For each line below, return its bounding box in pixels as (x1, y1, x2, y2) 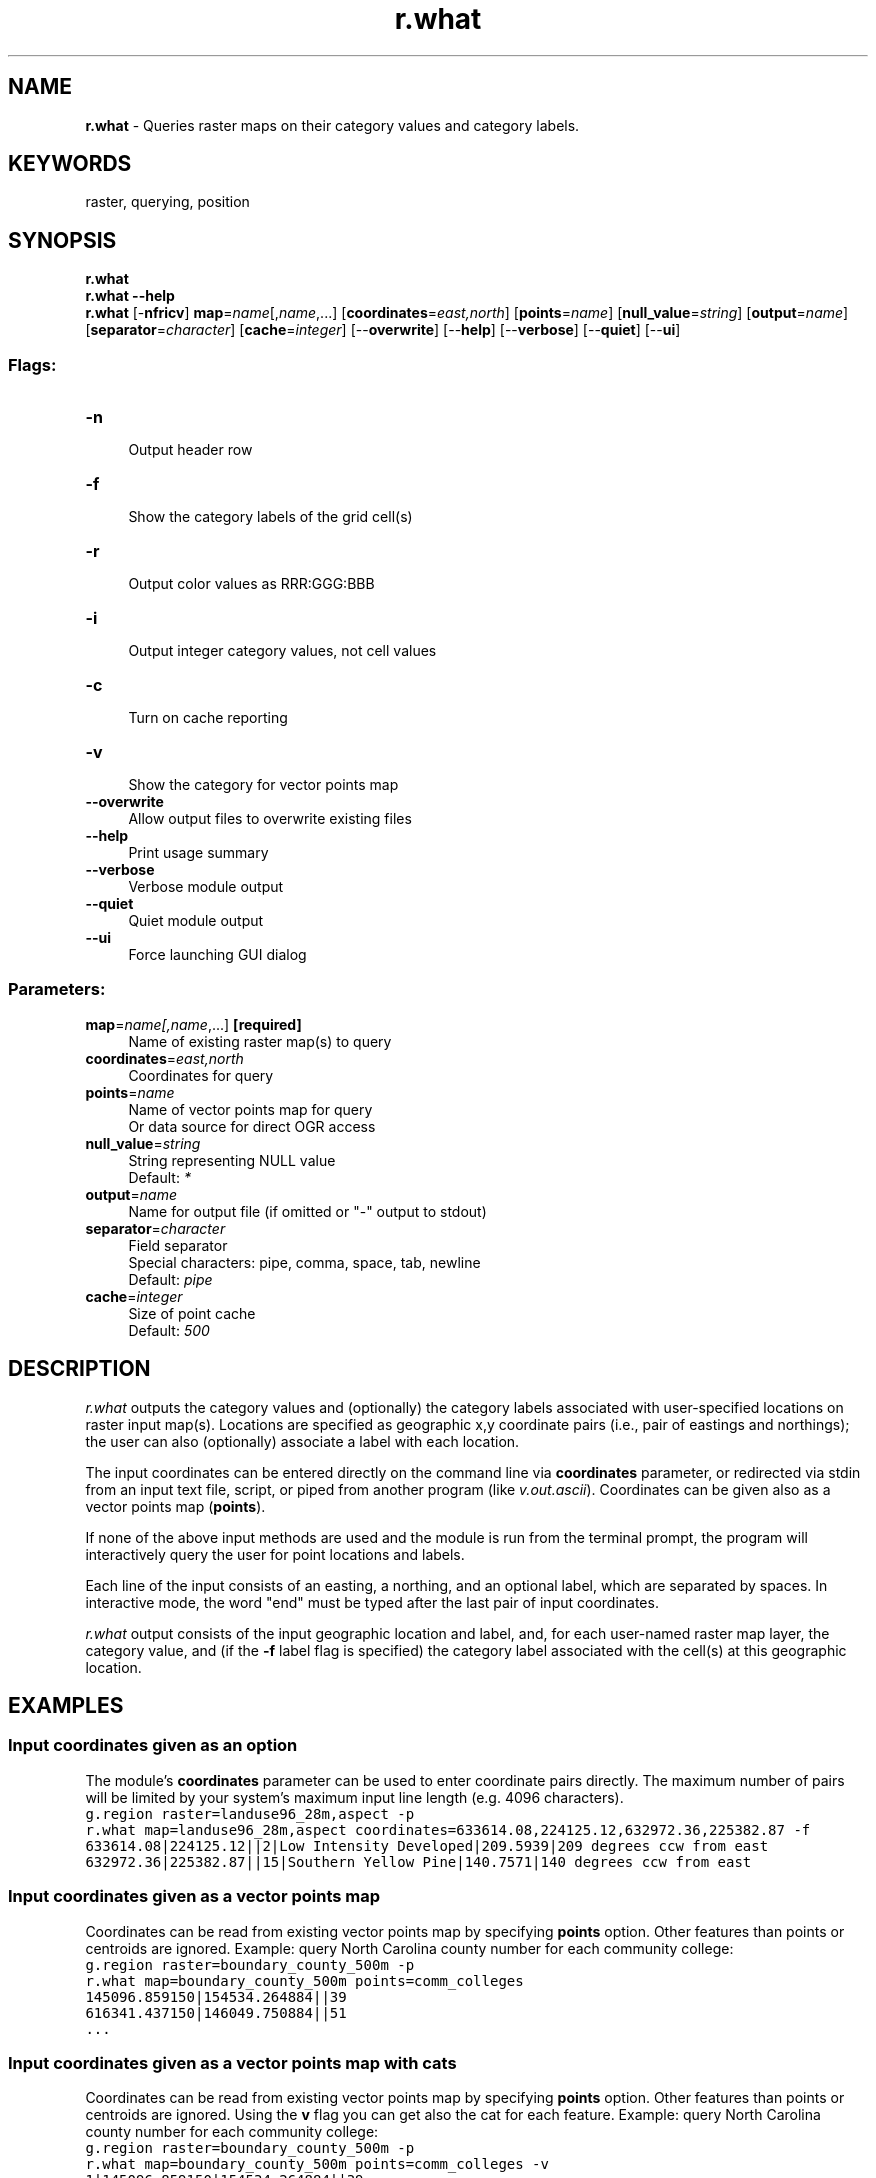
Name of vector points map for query (128, 1100, 373, 1118)
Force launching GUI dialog (128, 946, 307, 964)
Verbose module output (128, 878, 284, 896)
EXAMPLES (8, 1693, 124, 1719)
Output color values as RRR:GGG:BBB (128, 575, 375, 593)
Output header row (128, 441, 253, 459)
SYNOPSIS (8, 227, 117, 253)
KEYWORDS (8, 151, 132, 177)
